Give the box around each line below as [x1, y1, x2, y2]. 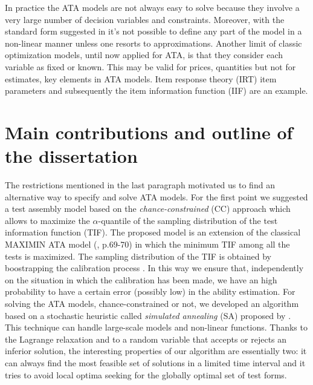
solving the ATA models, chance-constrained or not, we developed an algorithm [5, 297, 299, 309]
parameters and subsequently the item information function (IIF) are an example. [5, 84, 308, 97]
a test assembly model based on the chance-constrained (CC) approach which [5, 202, 291, 215]
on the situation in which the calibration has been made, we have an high [5, 273, 277, 286]
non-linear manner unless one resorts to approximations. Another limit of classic [5, 36, 302, 49]
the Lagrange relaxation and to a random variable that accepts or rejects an [5, 332, 287, 345]
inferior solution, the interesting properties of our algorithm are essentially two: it [5, 344, 307, 357]
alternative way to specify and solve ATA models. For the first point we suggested [5, 190, 308, 203]
